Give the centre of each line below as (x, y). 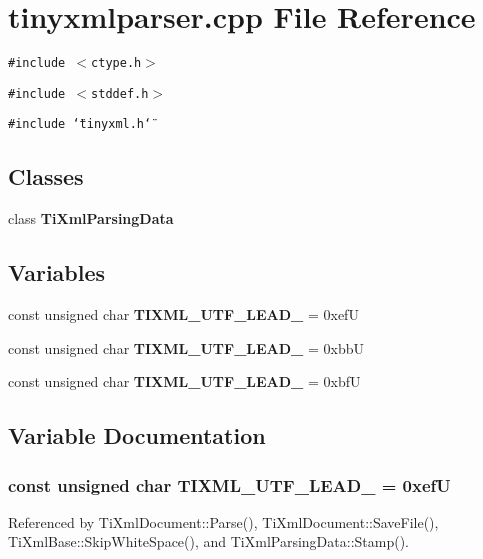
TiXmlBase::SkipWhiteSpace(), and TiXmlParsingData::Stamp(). (209, 541)
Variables (57, 272)
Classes (46, 176)
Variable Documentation (137, 435)
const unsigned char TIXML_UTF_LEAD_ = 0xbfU (184, 381)
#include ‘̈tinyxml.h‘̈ (80, 124)
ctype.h (116, 63)
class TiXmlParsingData (91, 218)
